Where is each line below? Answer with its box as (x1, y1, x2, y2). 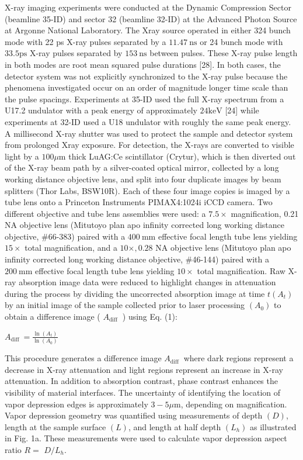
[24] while (225, 104, 259, 116)
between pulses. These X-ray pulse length (149, 47, 298, 59)
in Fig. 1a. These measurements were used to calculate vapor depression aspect (5, 432, 287, 444)
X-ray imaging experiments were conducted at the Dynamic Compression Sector (5, 1, 291, 13)
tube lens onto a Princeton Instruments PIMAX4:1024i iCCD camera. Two (5, 196, 273, 208)
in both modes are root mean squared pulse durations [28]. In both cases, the (5, 58, 281, 70)
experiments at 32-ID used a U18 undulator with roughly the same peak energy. (5, 115, 291, 127)
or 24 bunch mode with (200, 35, 283, 47)
